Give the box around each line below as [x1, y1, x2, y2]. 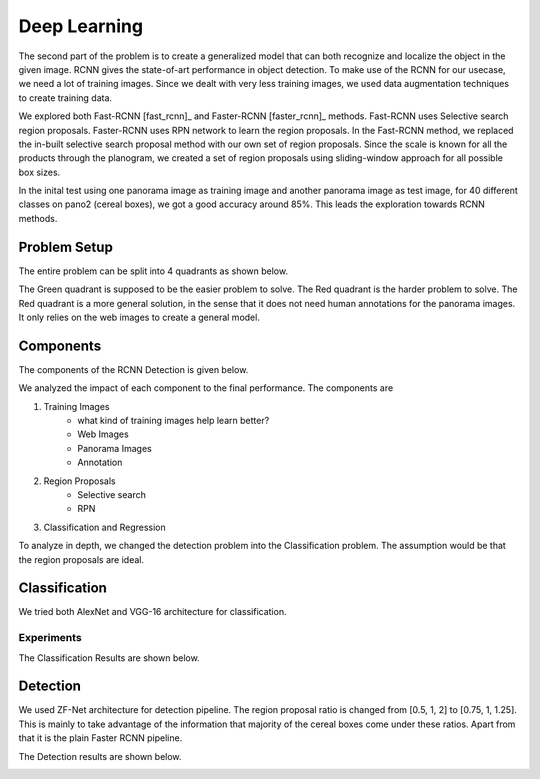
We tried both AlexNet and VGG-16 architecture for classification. [18, 606, 287, 618]
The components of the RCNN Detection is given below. [18, 363, 249, 375]
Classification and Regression [43, 521, 167, 533]
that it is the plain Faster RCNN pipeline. [18, 732, 183, 744]
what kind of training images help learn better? [77, 415, 270, 426]
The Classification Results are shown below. [18, 651, 200, 664]
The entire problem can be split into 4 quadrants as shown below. [18, 265, 289, 277]
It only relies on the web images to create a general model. [18, 311, 260, 323]
